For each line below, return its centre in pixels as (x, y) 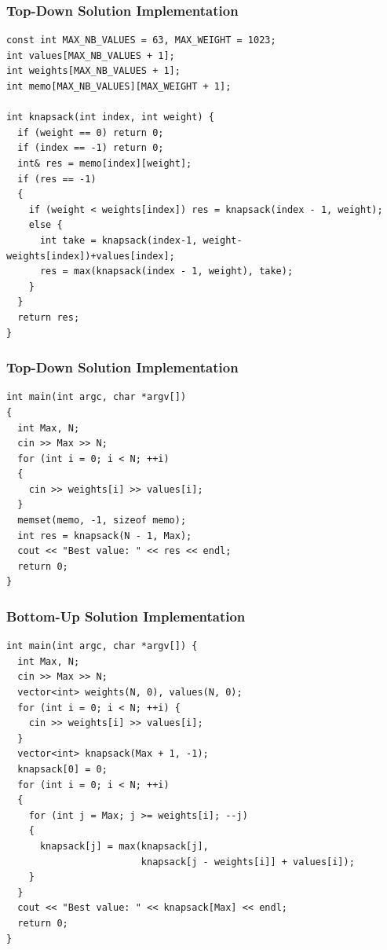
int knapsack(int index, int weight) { (110, 117)
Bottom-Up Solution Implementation (126, 616)
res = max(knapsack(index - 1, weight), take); (166, 271)
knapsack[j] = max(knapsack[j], (124, 846)
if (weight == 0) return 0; (91, 132)
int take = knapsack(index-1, (119, 240)
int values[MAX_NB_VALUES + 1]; (91, 55)
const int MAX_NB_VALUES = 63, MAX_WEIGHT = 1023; (141, 40)
